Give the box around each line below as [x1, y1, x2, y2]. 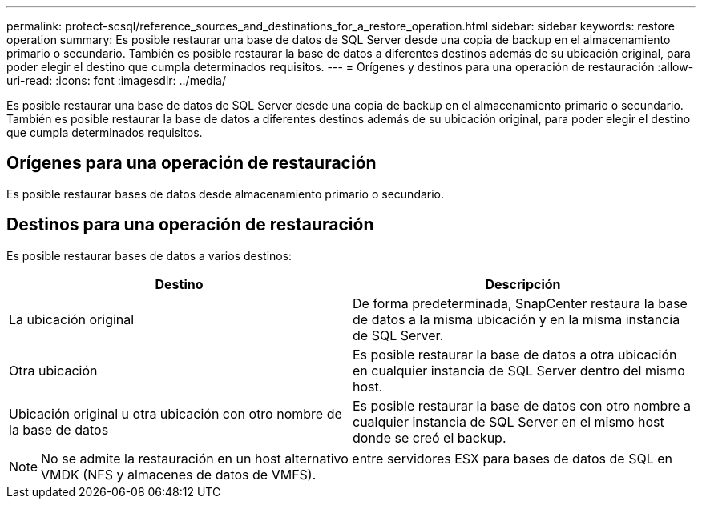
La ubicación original [9, 311, 135, 327]
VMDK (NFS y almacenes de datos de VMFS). [41, 466, 317, 483]
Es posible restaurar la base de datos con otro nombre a [353, 397, 691, 414]
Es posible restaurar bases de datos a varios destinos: [6, 248, 292, 263]
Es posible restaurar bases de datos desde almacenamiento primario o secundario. [6, 186, 445, 201]
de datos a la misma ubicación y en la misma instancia [353, 311, 680, 327]
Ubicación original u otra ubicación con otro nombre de [9, 405, 342, 422]
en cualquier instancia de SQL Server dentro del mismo [353, 362, 685, 379]
